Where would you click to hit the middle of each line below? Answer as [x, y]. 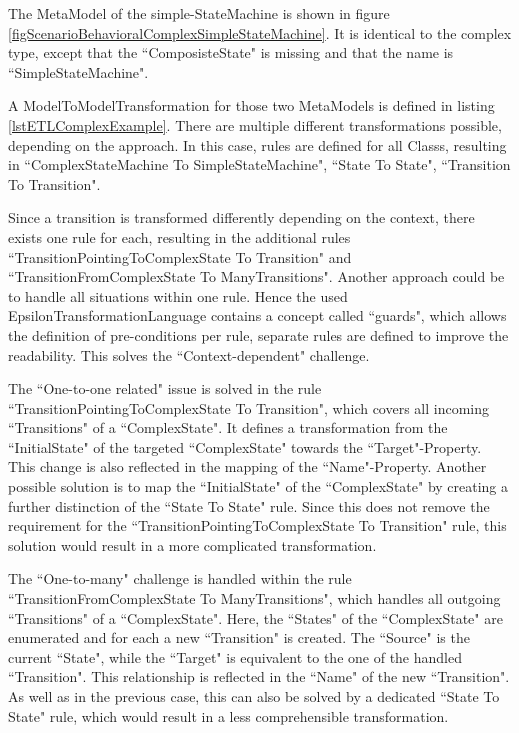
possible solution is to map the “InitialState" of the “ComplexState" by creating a [258, 486]
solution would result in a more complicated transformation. [192, 544]
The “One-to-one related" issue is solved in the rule [165, 388]
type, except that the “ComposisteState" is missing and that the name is [231, 52]
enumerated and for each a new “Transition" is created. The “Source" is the [239, 637]
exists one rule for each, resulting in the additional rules [179, 236]
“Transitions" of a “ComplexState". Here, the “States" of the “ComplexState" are [255, 617]
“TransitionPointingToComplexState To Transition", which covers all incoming [249, 407]
